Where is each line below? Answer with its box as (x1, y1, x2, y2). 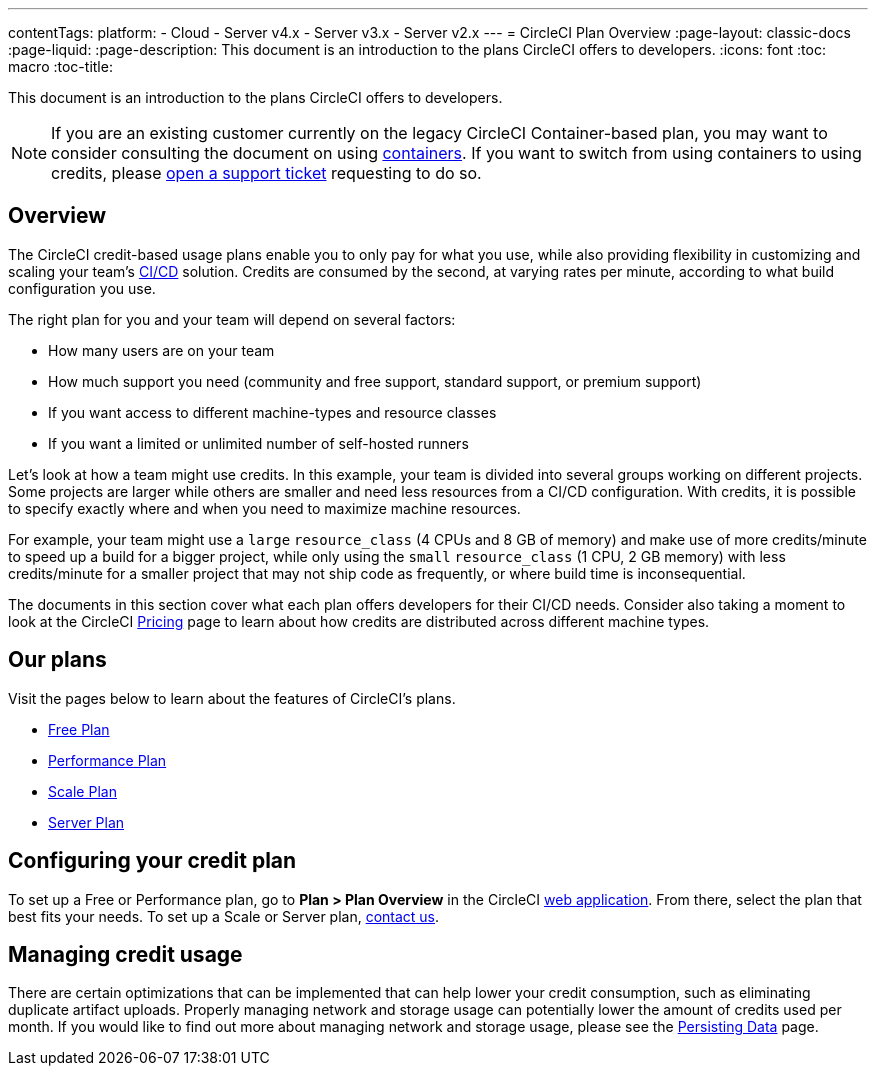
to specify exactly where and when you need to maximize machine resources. (8, 499, 521, 517)
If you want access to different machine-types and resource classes (48, 403, 497, 421)
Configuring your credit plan (8, 848, 297, 874)
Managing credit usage (8, 941, 243, 967)
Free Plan (48, 720, 110, 738)
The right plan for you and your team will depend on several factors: (8, 310, 456, 328)
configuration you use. (8, 279, 156, 297)
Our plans (8, 647, 107, 673)
